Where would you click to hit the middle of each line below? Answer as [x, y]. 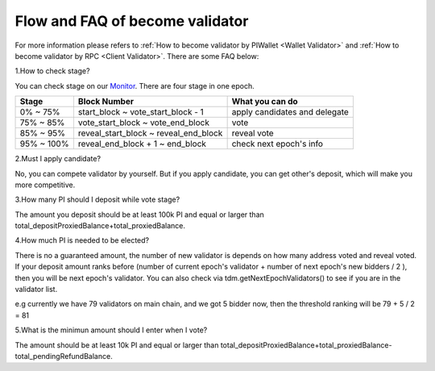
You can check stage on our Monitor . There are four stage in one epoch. [135, 85]
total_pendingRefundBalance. [64, 356]
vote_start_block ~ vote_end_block [143, 123]
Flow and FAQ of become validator [132, 21]
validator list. [36, 290]
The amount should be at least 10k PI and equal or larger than [117, 345]
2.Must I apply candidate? [58, 159]
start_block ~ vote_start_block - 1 [141, 112]
